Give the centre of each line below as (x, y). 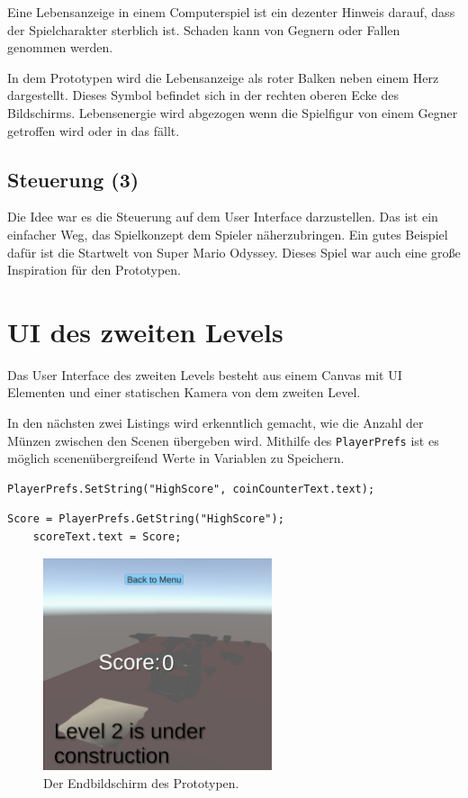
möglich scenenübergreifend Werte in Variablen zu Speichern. (176, 458)
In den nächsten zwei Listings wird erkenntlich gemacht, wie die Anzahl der (216, 423)
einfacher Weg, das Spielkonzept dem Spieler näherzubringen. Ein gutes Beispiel (228, 234)
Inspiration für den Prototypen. (94, 270)
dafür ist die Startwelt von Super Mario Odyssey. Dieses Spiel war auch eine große (234, 252)
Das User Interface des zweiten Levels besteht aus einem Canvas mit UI (205, 374)
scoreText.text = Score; (107, 537)
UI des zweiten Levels (145, 331)
